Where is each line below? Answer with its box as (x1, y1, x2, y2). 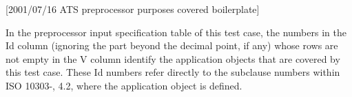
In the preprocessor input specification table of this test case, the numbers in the (6, 25, 346, 39)
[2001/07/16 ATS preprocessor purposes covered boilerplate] (6, 2, 260, 16)
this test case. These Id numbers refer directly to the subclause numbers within (6, 65, 340, 79)
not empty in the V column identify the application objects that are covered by (6, 51, 340, 66)
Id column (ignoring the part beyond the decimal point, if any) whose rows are (6, 38, 338, 53)
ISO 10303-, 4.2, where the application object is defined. (6, 78, 242, 92)
